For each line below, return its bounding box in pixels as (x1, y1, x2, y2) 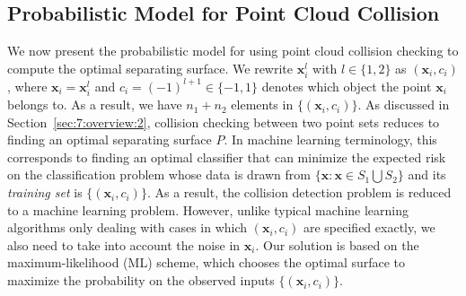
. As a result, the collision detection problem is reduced (146, 183, 452, 202)
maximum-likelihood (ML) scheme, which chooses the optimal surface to (7, 253, 406, 272)
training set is (7, 183, 83, 202)
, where (7, 76, 48, 95)
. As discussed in (357, 95, 450, 114)
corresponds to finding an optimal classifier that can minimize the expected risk (7, 147, 446, 166)
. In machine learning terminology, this (224, 130, 437, 149)
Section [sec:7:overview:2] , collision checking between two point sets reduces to (7, 112, 440, 131)
